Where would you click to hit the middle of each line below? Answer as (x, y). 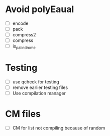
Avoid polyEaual (40, 9)
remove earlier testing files (40, 87)
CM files (23, 114)
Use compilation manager (39, 93)
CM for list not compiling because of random (59, 128)
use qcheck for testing (36, 81)
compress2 (24, 35)
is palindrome (24, 47)
